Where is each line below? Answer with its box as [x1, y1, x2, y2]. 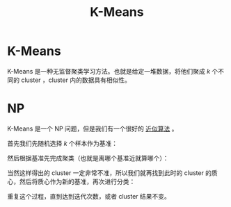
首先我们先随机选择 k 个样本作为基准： [7, 139, 118, 147]
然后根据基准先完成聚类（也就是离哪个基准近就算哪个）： [7, 154, 169, 162]
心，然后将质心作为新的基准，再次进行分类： [7, 177, 136, 185]
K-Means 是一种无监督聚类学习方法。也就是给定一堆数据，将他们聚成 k [7, 67, 211, 75]
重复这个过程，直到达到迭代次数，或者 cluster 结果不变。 [7, 192, 170, 200]
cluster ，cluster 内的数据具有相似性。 [20, 76, 131, 84]
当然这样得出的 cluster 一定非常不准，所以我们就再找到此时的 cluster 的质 [7, 168, 218, 177]
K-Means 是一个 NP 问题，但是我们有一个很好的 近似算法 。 [7, 124, 178, 133]
